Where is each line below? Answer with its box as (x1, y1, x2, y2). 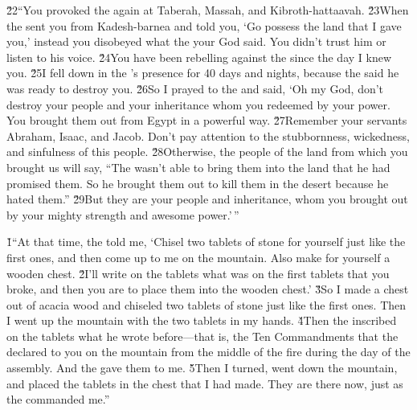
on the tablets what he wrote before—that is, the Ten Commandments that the (6, 327, 399, 344)
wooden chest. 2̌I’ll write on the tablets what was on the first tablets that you (6, 264, 390, 281)
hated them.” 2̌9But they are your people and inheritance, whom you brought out (6, 191, 408, 207)
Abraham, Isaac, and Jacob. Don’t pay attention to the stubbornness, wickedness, (6, 127, 410, 144)
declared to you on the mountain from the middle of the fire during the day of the (6, 343, 411, 360)
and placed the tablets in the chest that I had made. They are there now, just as (6, 375, 403, 392)
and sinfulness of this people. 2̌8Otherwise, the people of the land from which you (6, 143, 408, 160)
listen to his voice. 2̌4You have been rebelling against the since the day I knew (6, 48, 392, 65)
